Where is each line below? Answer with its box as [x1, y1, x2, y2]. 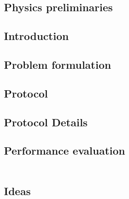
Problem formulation [4, 57, 111, 72]
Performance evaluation [4, 143, 126, 158]
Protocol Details [4, 114, 88, 129]
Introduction [4, 28, 69, 43]
